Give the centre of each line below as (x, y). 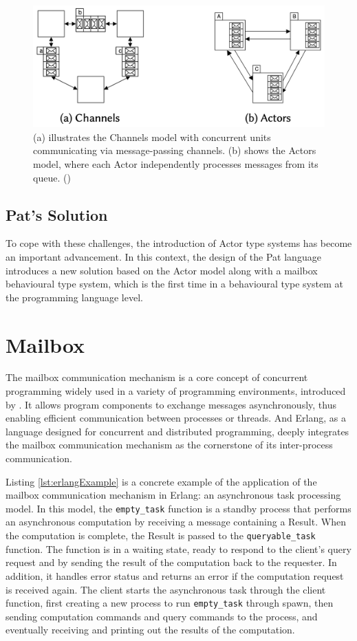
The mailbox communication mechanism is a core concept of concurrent (157, 377)
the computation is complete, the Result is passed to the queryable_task (161, 535)
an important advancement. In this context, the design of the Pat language (163, 256)
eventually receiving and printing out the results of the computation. (150, 630)
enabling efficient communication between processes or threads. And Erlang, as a (176, 418)
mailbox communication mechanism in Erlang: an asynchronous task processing (173, 495)
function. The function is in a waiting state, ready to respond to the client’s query (178, 548)
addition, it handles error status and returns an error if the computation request (175, 575)
